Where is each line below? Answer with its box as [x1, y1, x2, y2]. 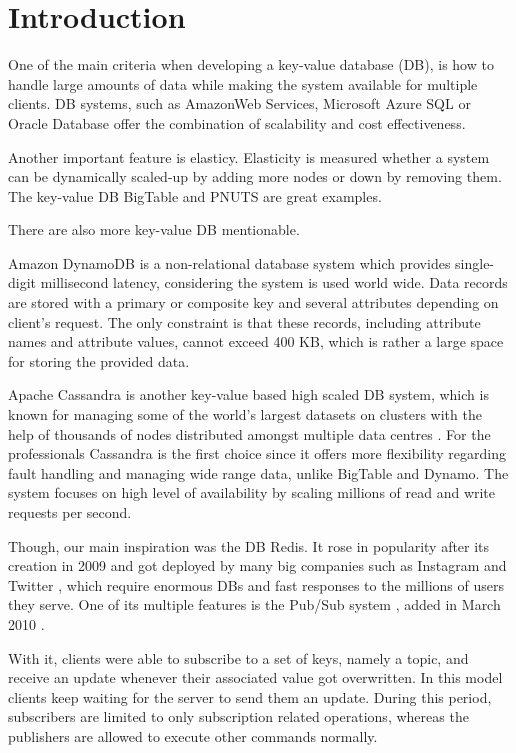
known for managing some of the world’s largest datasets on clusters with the [8, 404, 482, 425]
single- [455, 252, 495, 273]
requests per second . [8, 502, 132, 522]
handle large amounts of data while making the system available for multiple [8, 73, 478, 94]
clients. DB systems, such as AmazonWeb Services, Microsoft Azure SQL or [8, 93, 471, 114]
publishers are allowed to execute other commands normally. [8, 725, 378, 746]
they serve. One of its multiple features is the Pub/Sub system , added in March [8, 594, 501, 615]
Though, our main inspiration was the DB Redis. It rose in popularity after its [8, 535, 490, 556]
